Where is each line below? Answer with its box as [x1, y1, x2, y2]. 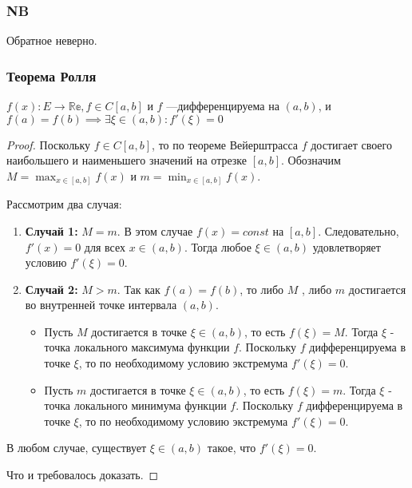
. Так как [117, 280, 160, 297]
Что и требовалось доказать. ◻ [6, 466, 159, 483]
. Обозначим [281, 152, 341, 169]
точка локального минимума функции [44, 397, 227, 414]
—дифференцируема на [166, 97, 279, 114]
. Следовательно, [318, 222, 399, 239]
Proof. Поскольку [6, 136, 91, 153]
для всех [84, 238, 125, 255]
